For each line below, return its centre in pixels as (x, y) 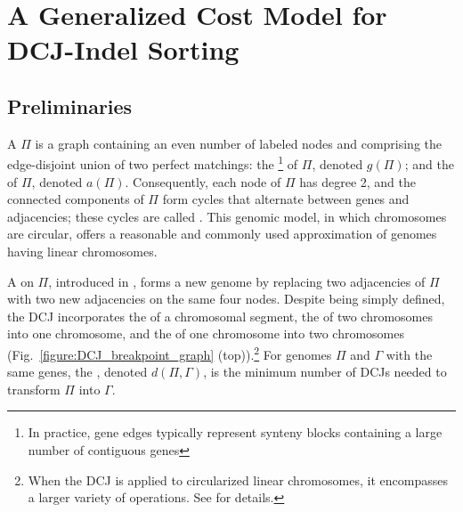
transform (34, 389)
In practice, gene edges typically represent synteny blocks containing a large (235, 432)
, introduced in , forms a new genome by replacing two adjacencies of (237, 281)
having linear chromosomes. (82, 251)
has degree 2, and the (357, 181)
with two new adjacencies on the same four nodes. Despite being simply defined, (226, 299)
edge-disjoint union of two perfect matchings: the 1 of (153, 163)
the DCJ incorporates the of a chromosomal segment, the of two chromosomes (220, 316)
